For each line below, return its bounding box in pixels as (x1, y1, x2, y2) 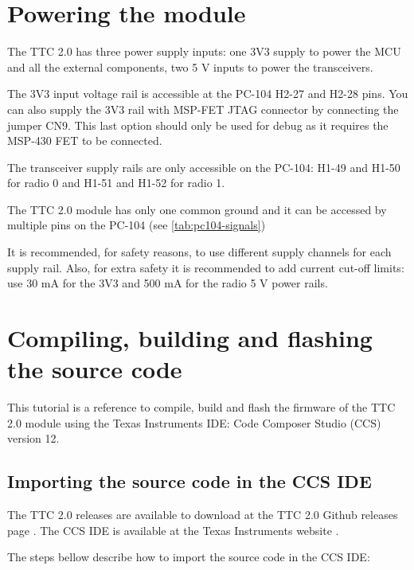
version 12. (7, 430, 60, 447)
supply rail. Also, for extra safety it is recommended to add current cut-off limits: (7, 259, 404, 275)
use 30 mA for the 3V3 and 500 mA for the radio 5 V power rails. (7, 275, 328, 291)
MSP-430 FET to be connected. (7, 132, 162, 149)
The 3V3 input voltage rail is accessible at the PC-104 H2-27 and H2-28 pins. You (7, 85, 408, 102)
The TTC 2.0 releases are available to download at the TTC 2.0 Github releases (7, 506, 398, 523)
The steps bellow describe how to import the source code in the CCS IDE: (7, 549, 370, 565)
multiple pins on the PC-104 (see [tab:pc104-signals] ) (7, 217, 266, 233)
